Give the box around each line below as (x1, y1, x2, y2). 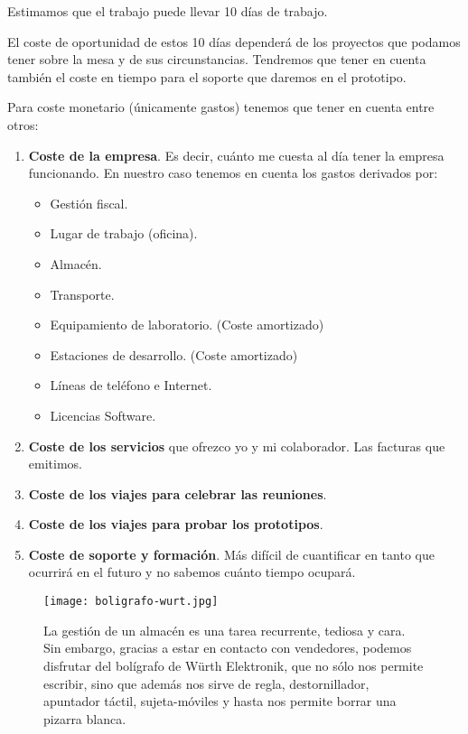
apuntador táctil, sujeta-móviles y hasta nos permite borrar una (43, 692, 397, 711)
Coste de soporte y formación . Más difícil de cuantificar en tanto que (28, 544, 435, 563)
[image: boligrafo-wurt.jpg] (43, 595, 219, 609)
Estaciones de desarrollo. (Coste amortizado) (50, 345, 298, 364)
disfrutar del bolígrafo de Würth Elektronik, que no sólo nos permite (43, 655, 424, 674)
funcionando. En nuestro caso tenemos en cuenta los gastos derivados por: (28, 163, 438, 182)
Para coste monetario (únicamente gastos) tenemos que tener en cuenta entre (7, 98, 435, 116)
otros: (7, 115, 39, 134)
